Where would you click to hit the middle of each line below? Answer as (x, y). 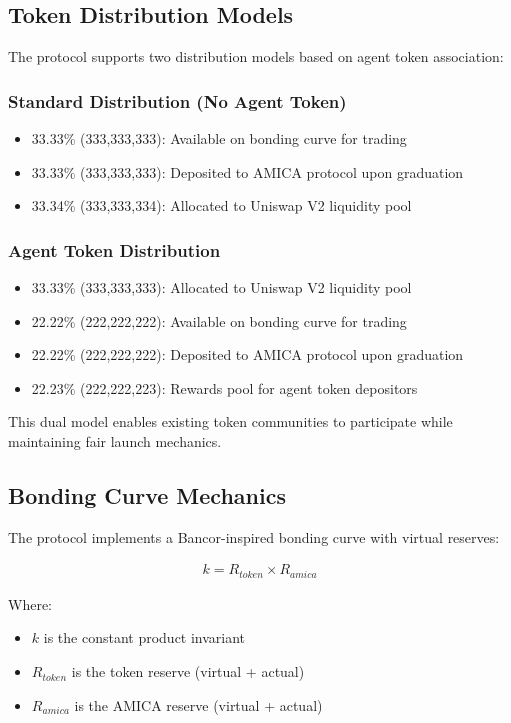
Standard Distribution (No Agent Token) (177, 100)
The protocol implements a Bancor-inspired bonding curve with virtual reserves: (254, 536)
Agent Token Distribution (114, 249)
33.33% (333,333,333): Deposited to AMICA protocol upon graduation (247, 171)
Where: (30, 603)
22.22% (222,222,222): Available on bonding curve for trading (219, 320)
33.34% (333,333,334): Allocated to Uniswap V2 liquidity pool (221, 205)
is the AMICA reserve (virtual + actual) (198, 704)
